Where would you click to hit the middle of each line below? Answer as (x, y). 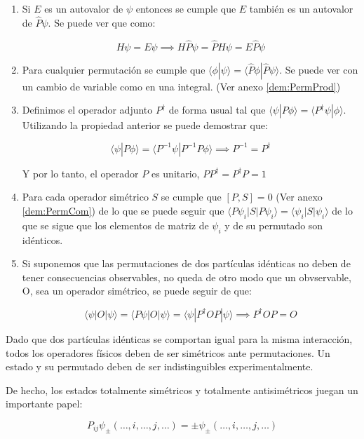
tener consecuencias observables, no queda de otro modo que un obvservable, (187, 277)
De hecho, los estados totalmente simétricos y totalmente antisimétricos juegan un (182, 390)
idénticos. (42, 239)
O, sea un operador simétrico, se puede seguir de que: (137, 291)
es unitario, (175, 173)
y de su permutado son (274, 225)
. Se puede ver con (319, 69)
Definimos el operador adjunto (87, 110)
